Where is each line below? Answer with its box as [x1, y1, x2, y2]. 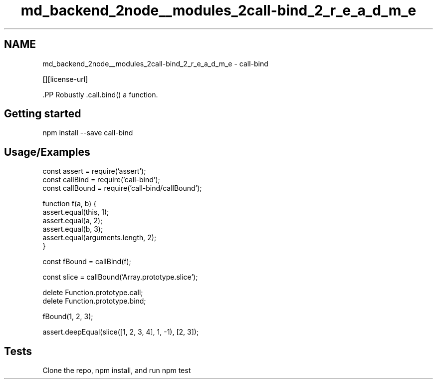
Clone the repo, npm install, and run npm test [42, 366, 191, 375]
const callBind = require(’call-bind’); [42, 175, 160, 184]
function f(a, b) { [42, 199, 97, 208]
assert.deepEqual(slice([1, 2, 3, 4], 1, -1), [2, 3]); [42, 328, 199, 337]
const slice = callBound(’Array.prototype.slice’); [42, 273, 198, 282]
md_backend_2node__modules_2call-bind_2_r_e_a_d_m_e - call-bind [42, 59, 268, 68]
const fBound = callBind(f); [42, 257, 131, 266]
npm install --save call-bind [42, 128, 133, 137]
